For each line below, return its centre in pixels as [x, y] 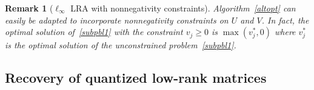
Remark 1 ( [29, 8]
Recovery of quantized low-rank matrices [136, 78]
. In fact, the [285, 20]
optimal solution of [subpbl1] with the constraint [94, 32]
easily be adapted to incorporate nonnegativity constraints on [117, 20]
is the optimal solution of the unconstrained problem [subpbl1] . [121, 45]
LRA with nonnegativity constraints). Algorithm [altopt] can [183, 8]
